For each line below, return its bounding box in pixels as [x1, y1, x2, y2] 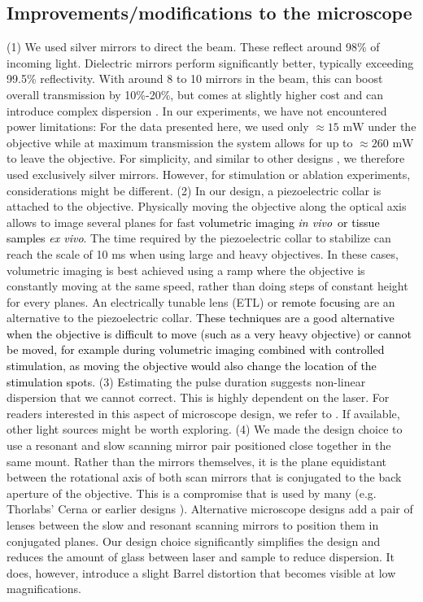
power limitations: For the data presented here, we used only [7, 118, 309, 135]
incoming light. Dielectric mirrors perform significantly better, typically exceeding [7, 54, 414, 71]
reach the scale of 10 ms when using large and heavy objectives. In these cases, [7, 245, 399, 262]
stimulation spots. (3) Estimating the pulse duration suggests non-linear [7, 373, 366, 390]
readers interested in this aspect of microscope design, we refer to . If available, [7, 404, 400, 421]
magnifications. [7, 580, 81, 597]
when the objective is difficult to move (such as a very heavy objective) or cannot [7, 325, 412, 342]
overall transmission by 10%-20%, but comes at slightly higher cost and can [7, 85, 383, 103]
